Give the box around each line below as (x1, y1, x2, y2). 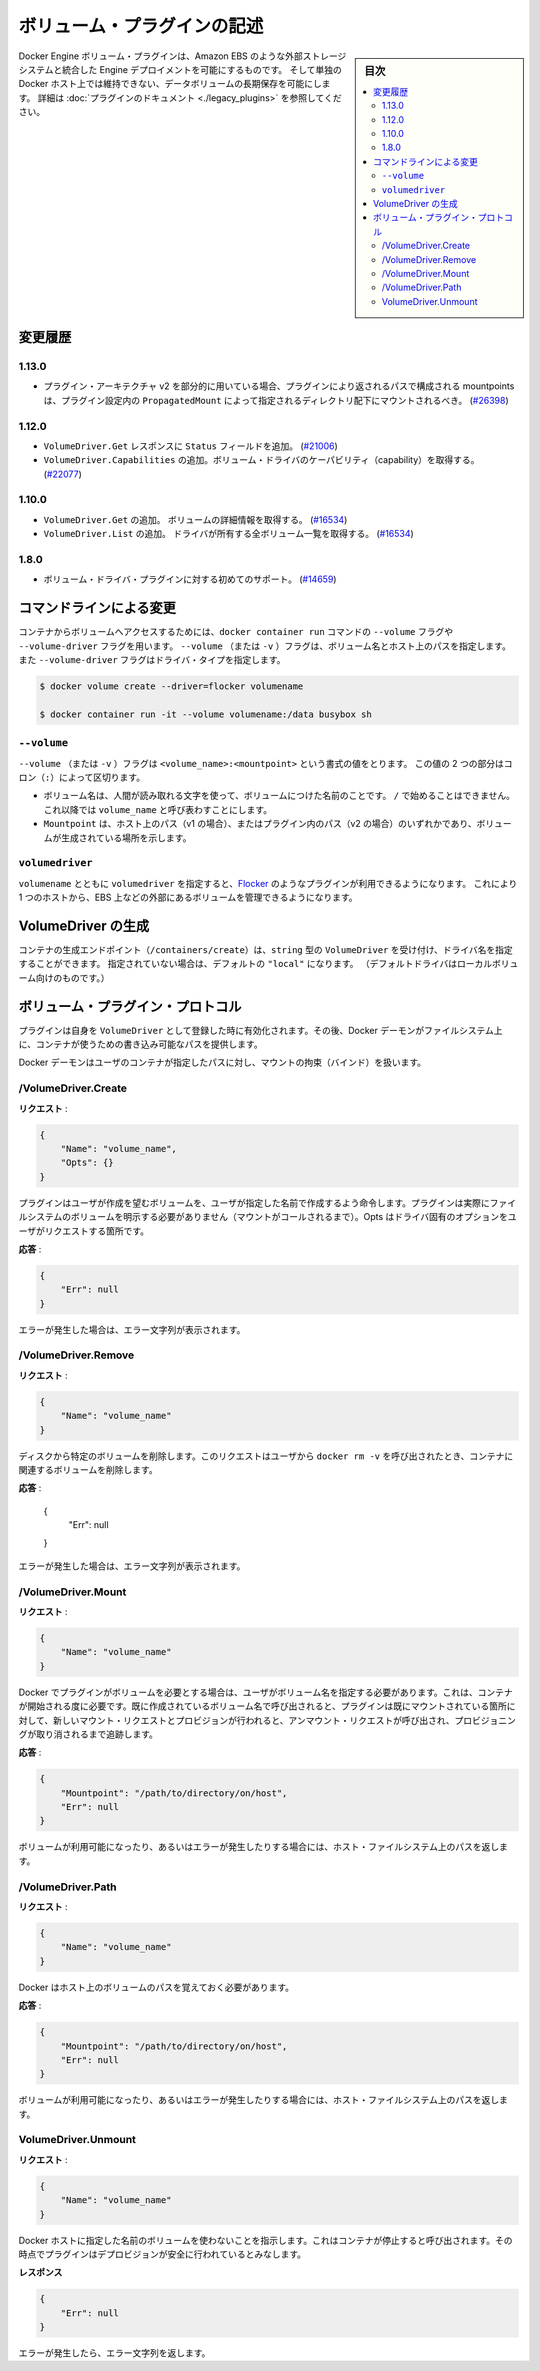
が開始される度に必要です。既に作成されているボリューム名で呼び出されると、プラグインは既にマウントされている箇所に (18, 1700, 516, 1712)
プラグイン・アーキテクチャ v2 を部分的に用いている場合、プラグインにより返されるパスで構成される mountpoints (43, 380, 515, 392)
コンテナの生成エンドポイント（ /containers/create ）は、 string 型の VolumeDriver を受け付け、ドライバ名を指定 (18, 943, 514, 955)
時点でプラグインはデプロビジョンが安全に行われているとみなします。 (18, 2248, 307, 2260)
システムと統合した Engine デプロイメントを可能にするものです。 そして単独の (18, 63, 342, 75)
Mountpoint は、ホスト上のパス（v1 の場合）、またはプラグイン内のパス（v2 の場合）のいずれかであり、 (43, 818, 477, 830)
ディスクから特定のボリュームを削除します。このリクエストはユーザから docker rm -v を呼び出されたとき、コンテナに (18, 1450, 514, 1462)
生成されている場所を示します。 (60, 831, 192, 844)
